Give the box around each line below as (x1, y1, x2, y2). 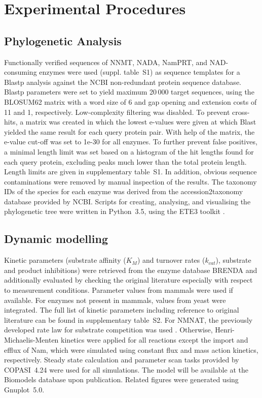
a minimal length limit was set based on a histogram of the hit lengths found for (4, 146, 254, 157)
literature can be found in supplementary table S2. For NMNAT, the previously (4, 314, 253, 325)
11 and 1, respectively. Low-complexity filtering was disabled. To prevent (4, 106, 230, 117)
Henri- (215, 324, 235, 335)
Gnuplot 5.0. (4, 384, 45, 394)
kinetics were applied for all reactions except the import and (61, 334, 248, 345)
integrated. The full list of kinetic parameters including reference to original (4, 304, 239, 315)
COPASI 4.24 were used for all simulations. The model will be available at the (4, 364, 248, 375)
